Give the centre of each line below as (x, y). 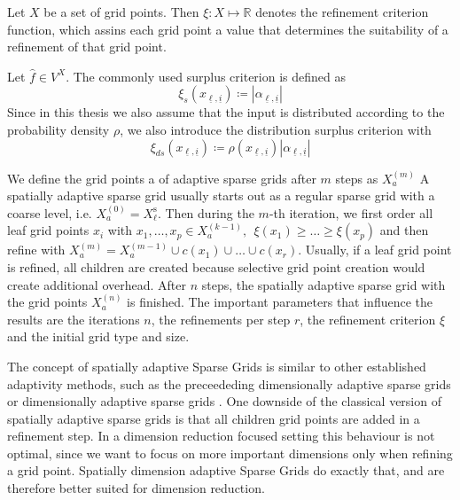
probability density (58, 129)
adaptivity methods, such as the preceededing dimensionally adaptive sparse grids (229, 383)
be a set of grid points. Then (121, 12)
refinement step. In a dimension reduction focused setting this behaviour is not (221, 436)
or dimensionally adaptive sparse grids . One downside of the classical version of (224, 401)
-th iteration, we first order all (351, 212)
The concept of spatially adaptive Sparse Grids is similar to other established (217, 366)
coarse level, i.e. (50, 212)
